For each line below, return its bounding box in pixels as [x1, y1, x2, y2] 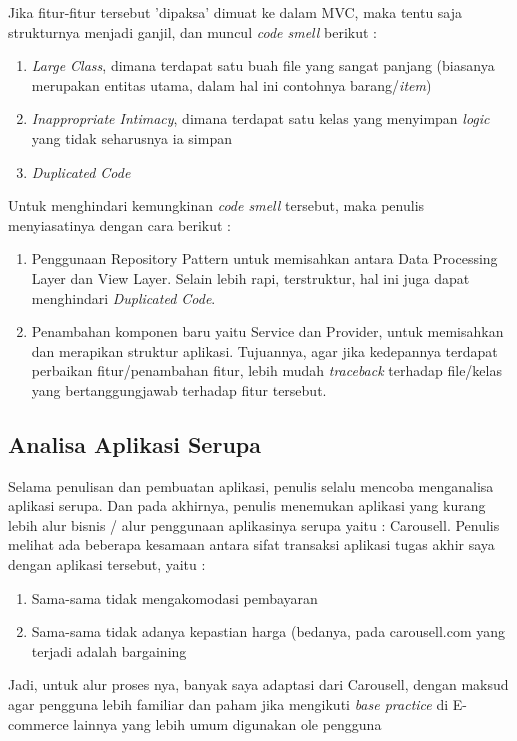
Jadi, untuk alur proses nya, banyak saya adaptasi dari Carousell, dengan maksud [8, 674, 509, 695]
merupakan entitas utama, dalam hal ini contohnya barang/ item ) [31, 74, 432, 95]
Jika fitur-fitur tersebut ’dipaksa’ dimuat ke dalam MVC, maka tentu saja [8, 2, 463, 22]
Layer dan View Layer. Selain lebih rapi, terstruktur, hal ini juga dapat [31, 267, 470, 288]
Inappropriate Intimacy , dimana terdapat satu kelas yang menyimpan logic [31, 108, 490, 129]
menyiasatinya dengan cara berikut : [8, 214, 232, 235]
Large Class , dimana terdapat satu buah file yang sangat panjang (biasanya [31, 55, 495, 76]
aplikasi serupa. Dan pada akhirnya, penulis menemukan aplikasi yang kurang [8, 495, 486, 516]
